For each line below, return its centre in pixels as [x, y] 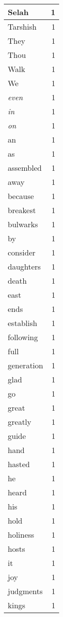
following [23, 337]
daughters [24, 266]
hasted [19, 464]
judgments [25, 591]
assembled [25, 168]
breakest [22, 210]
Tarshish [22, 27]
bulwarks [23, 224]
